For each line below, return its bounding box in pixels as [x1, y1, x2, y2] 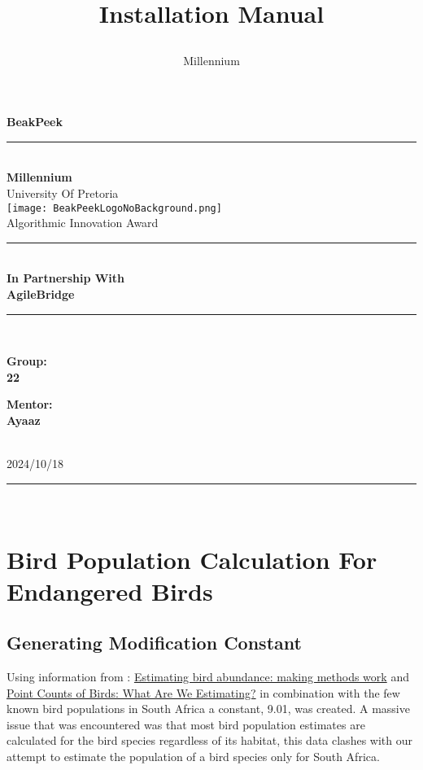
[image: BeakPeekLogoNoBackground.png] [7, 202, 222, 214]
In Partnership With [7, 269, 125, 287]
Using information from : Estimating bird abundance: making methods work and [7, 668, 409, 685]
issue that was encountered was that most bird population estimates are [7, 715, 365, 733]
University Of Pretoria [7, 184, 119, 201]
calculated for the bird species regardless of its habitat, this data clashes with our [7, 732, 412, 749]
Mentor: [7, 396, 53, 413]
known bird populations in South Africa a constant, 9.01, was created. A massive [7, 700, 410, 717]
